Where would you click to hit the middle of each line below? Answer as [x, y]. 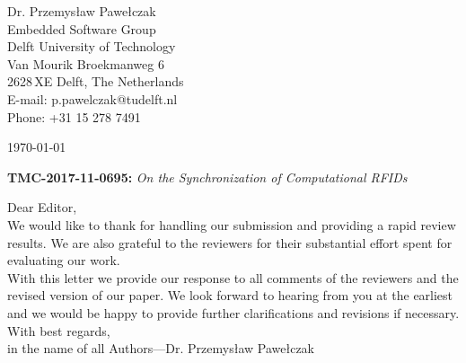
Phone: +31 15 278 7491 [74, 116]
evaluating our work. [64, 260]
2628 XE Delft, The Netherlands [96, 81]
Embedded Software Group [82, 28]
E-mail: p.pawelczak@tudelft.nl [92, 98]
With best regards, [59, 330]
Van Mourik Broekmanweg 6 [86, 63]
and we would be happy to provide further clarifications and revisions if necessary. [233, 312]
